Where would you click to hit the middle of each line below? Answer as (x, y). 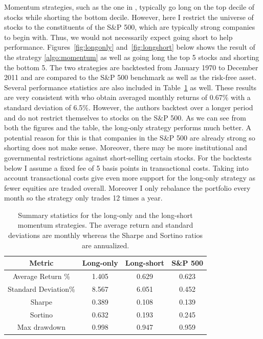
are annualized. (105, 245)
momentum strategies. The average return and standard (105, 225)
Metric (41, 263)
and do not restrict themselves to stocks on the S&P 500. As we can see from (125, 117)
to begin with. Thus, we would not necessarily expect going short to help (118, 37)
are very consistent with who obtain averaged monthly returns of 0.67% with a (127, 97)
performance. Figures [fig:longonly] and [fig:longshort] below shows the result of (130, 47)
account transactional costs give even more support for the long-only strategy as (130, 178)
